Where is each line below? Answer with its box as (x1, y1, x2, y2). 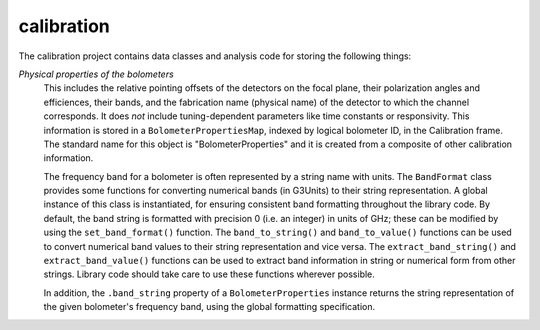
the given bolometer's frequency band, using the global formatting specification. (43, 301, 376, 313)
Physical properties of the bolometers (18, 68, 174, 80)
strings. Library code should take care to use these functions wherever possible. (43, 268, 375, 280)
